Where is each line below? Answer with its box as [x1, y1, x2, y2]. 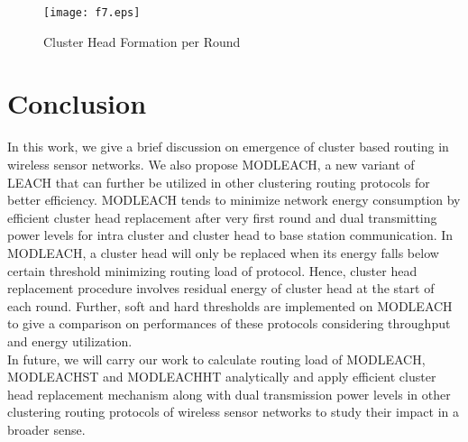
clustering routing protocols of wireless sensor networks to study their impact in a [7, 402, 459, 421]
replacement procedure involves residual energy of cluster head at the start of [7, 279, 435, 298]
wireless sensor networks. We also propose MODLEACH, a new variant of [7, 154, 415, 173]
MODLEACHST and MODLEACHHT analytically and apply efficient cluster [7, 367, 436, 386]
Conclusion [7, 85, 147, 122]
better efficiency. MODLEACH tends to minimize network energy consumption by [7, 190, 461, 209]
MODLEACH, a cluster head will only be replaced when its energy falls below [7, 243, 439, 262]
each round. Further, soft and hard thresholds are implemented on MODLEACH [7, 296, 453, 315]
